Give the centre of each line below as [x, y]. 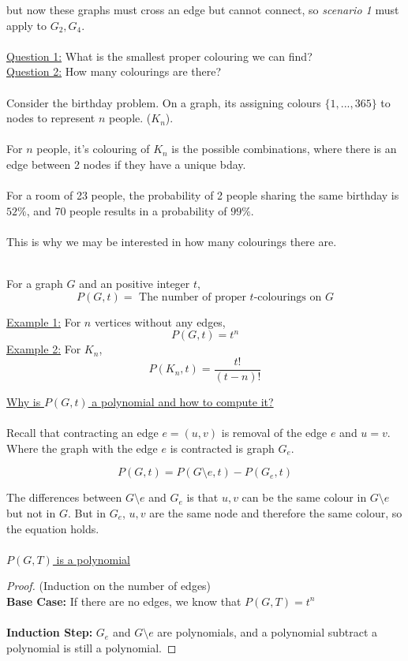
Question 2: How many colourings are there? [114, 71]
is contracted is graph [222, 448]
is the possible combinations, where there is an [284, 149]
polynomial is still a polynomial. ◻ [92, 647]
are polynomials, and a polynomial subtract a [268, 632]
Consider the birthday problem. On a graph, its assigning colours [164, 102]
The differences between [64, 497]
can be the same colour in [304, 497]
